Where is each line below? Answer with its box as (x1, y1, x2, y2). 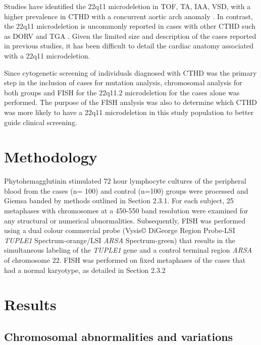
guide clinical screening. (4, 117, 77, 127)
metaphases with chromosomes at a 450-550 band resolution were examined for (4, 205, 248, 216)
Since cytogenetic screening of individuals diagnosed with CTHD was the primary (4, 67, 257, 78)
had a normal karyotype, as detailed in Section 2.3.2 (4, 264, 166, 275)
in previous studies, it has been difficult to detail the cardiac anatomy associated (4, 40, 254, 51)
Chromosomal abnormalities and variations (4, 328, 233, 344)
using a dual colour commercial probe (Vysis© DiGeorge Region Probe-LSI (4, 225, 235, 236)
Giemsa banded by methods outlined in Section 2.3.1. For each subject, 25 (4, 195, 234, 206)
